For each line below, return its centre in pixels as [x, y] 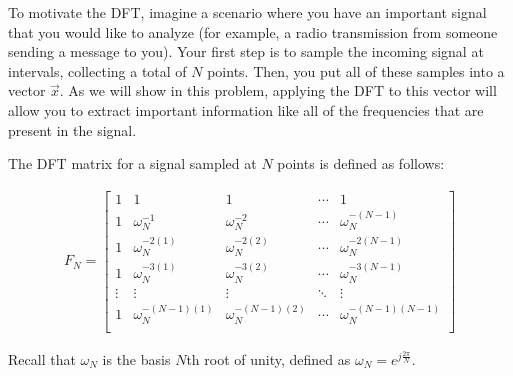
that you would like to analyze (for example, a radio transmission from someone [253, 31]
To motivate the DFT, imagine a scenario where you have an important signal [247, 12]
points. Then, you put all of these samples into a [356, 70]
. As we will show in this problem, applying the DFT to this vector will [278, 90]
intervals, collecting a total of [97, 70]
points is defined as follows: [361, 163]
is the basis [136, 358]
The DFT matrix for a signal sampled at [132, 163]
